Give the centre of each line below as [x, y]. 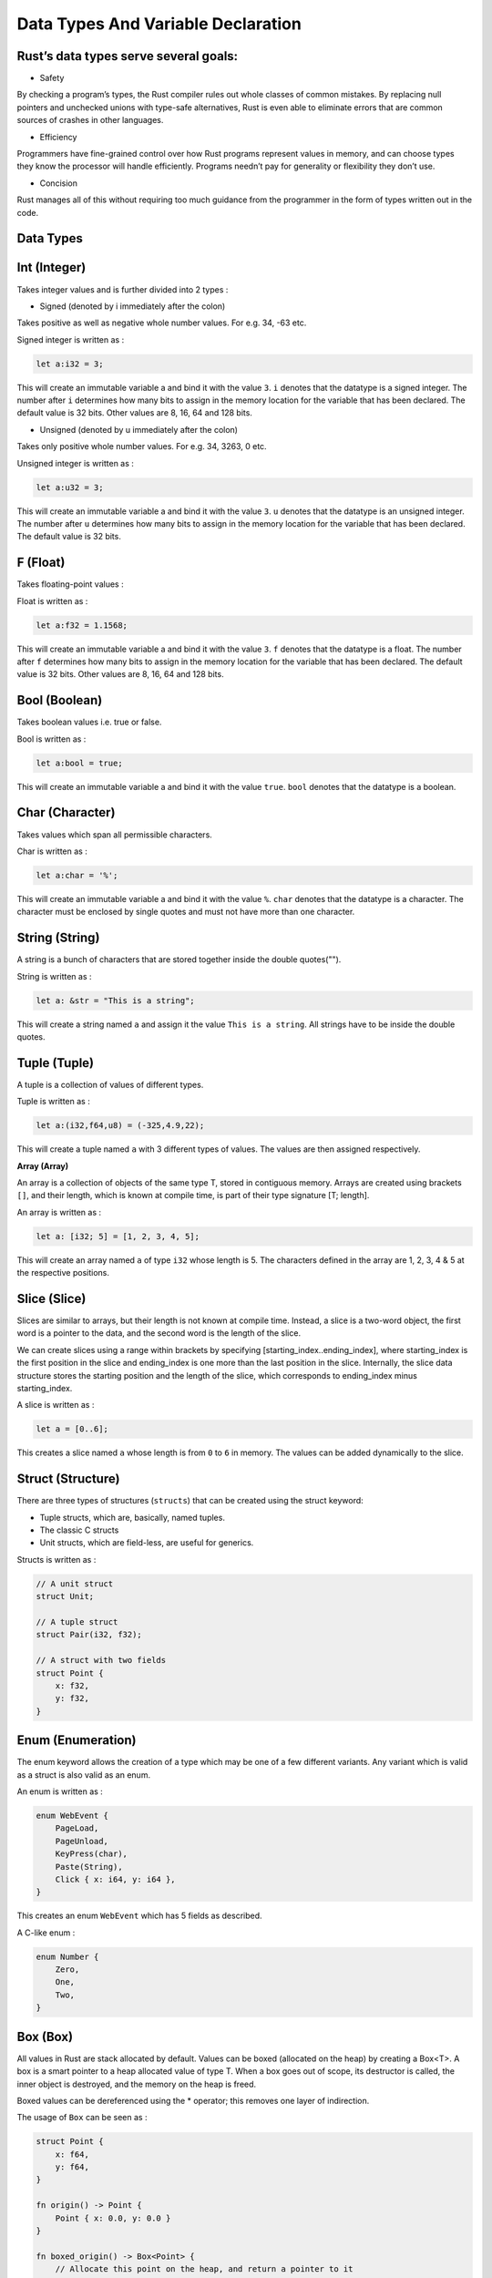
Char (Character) [66, 812]
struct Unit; [65, 1596]
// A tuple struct [77, 1622]
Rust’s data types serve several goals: [128, 56]
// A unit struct [75, 1584]
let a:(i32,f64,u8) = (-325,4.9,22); [120, 1126]
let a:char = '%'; [77, 875]
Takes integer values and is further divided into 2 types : [123, 289]
